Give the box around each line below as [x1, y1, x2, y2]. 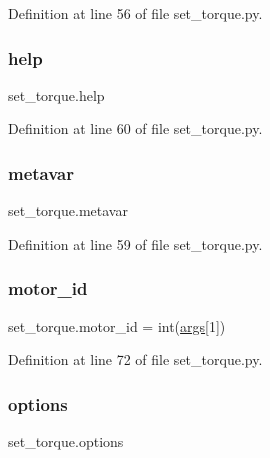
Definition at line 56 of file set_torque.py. [8, 3, 263, 23]
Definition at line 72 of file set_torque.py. [8, 349, 263, 370]
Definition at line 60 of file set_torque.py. [8, 118, 263, 139]
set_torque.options [8, 431, 124, 452]
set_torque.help [8, 84, 105, 105]
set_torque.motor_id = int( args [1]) [8, 315, 226, 336]
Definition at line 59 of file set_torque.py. [8, 233, 263, 254]
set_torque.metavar [8, 200, 128, 221]
